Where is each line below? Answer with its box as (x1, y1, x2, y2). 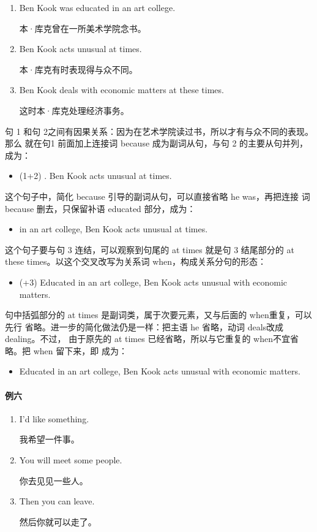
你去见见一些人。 (19, 474, 88, 487)
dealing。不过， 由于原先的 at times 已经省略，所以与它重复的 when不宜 (5, 332, 290, 345)
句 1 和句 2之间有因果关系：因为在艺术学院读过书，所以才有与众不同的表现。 (5, 124, 313, 137)
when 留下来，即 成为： (33, 344, 127, 357)
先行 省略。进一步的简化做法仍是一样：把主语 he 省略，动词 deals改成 (5, 320, 284, 333)
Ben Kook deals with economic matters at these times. (19, 83, 224, 96)
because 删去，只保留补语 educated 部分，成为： (5, 202, 196, 215)
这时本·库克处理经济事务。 (19, 104, 129, 116)
